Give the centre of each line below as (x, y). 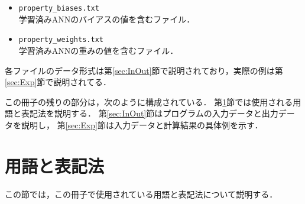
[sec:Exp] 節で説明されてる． (58, 82)
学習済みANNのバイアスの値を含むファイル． (107, 19)
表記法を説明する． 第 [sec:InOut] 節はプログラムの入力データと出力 (150, 113)
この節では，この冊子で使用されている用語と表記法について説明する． (141, 194)
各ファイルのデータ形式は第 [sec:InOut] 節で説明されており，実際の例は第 (144, 70)
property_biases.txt (59, 8)
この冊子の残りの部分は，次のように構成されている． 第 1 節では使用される (149, 101)
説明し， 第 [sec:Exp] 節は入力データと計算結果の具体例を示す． (142, 124)
